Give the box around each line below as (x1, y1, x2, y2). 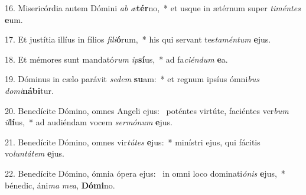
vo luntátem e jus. (5, 147, 64, 160)
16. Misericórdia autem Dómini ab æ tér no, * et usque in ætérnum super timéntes (5, 2, 301, 14)
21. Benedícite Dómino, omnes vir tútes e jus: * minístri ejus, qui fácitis (5, 135, 261, 148)
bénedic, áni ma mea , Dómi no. (5, 178, 115, 191)
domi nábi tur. (5, 84, 54, 96)
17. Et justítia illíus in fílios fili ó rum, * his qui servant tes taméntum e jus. (5, 33, 271, 45)
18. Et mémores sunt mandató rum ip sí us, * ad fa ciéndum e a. (5, 53, 228, 65)
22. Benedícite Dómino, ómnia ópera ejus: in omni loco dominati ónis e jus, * (5, 167, 285, 179)
